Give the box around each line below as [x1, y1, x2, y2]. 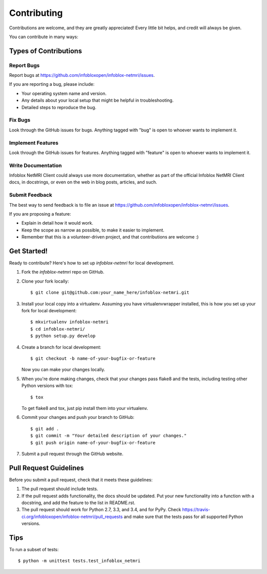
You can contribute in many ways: [9, 34, 79, 40]
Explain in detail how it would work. [21, 220, 93, 226]
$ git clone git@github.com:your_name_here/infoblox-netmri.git [30, 290, 190, 295]
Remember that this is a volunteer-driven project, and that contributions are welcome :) [21, 234, 199, 240]
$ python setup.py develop [30, 333, 96, 339]
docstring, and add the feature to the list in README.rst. [21, 500, 135, 506]
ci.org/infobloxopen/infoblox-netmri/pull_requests [21, 514, 123, 519]
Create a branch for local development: [21, 344, 101, 350]
